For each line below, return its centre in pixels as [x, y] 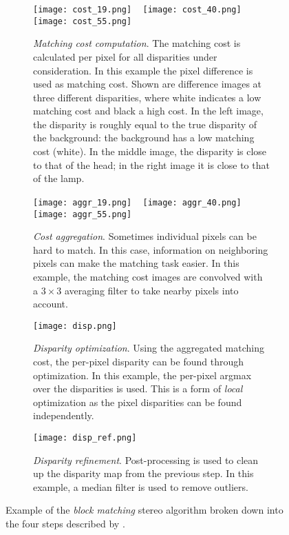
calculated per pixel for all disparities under [125, 56]
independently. [64, 415]
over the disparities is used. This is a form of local [138, 388]
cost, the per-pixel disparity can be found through [138, 361]
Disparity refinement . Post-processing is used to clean [146, 460]
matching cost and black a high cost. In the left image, [148, 111]
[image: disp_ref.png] [85, 437]
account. [51, 304]
